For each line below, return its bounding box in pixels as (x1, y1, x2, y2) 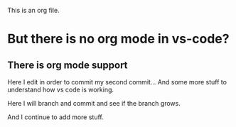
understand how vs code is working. (7, 85, 114, 94)
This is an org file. (7, 6, 60, 14)
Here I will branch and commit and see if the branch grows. (7, 99, 181, 107)
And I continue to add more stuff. (7, 113, 104, 121)
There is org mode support (7, 59, 128, 71)
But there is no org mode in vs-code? (7, 31, 230, 47)
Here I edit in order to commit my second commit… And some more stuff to (7, 78, 227, 86)
